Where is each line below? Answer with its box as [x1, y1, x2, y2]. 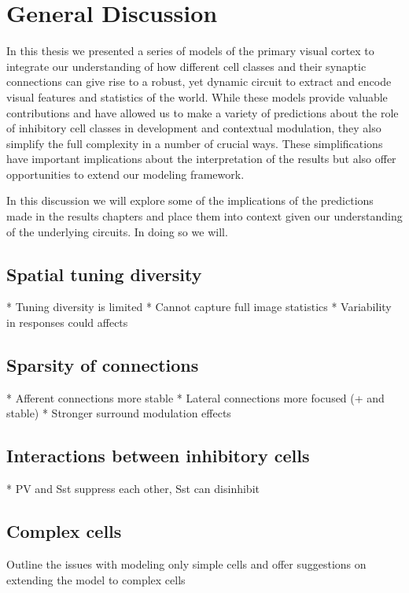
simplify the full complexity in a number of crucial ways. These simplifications [6, 135, 383, 151]
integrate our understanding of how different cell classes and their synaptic [6, 57, 367, 74]
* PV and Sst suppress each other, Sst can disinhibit [6, 480, 260, 497]
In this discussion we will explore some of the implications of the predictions [6, 192, 374, 209]
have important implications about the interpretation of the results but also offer [6, 150, 396, 167]
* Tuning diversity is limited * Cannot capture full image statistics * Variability [6, 298, 392, 315]
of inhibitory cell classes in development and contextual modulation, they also [6, 120, 381, 136]
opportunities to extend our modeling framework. [6, 165, 245, 182]
